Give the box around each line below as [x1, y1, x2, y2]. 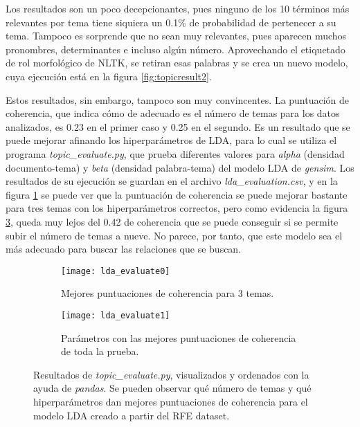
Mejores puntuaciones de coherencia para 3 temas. [61, 286, 274, 300]
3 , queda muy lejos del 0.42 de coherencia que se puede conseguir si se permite [6, 214, 339, 228]
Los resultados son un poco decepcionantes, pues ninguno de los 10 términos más [6, 1, 350, 15]
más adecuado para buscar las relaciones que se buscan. [6, 242, 242, 256]
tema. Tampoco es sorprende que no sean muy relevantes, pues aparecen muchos [6, 28, 347, 43]
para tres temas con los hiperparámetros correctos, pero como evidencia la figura [6, 201, 348, 215]
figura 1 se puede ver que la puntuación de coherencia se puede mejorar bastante [6, 187, 348, 201]
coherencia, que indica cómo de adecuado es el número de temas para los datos [6, 106, 340, 120]
